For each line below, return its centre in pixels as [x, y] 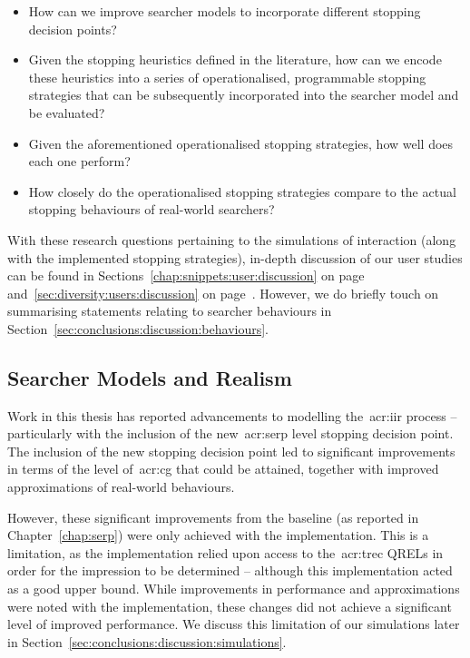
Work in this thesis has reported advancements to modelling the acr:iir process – [232, 415]
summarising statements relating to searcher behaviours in [170, 311]
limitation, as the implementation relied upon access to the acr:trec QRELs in [225, 552]
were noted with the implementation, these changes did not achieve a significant [230, 606]
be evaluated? [67, 112]
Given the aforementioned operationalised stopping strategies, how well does [241, 143]
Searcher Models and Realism [150, 377]
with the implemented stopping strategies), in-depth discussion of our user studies [235, 257]
